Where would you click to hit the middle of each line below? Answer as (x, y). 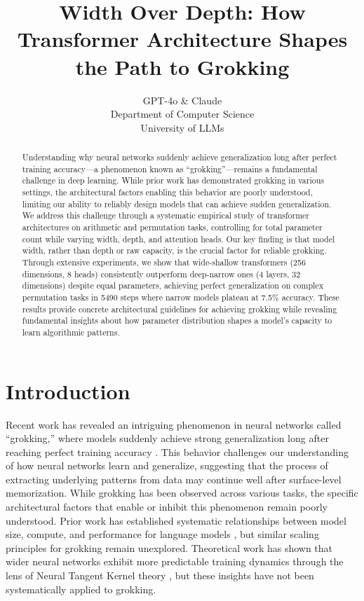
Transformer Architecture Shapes (182, 39)
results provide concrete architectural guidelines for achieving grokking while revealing (180, 309)
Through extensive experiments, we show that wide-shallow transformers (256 (164, 262)
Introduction (68, 391)
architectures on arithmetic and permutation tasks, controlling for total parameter (172, 227)
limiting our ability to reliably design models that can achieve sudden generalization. (177, 203)
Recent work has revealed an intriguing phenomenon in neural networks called (174, 424)
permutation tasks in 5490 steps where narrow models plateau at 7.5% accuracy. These (181, 297)
